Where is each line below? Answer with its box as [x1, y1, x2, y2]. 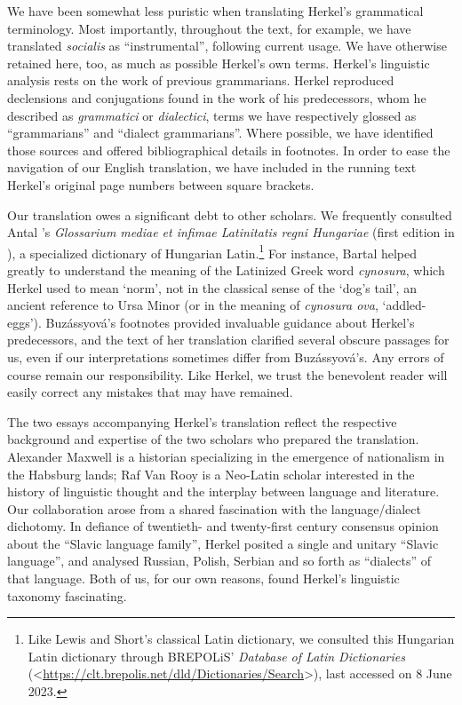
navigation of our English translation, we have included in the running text [7, 158, 417, 177]
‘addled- [382, 296, 426, 314]
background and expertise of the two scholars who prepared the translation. [7, 430, 419, 448]
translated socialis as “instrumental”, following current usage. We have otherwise [7, 36, 447, 55]
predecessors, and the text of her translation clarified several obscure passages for [7, 330, 450, 349]
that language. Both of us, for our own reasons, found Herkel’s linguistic [7, 569, 400, 588]
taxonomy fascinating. [7, 586, 127, 605]
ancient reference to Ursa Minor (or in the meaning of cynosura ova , [7, 296, 378, 314]
